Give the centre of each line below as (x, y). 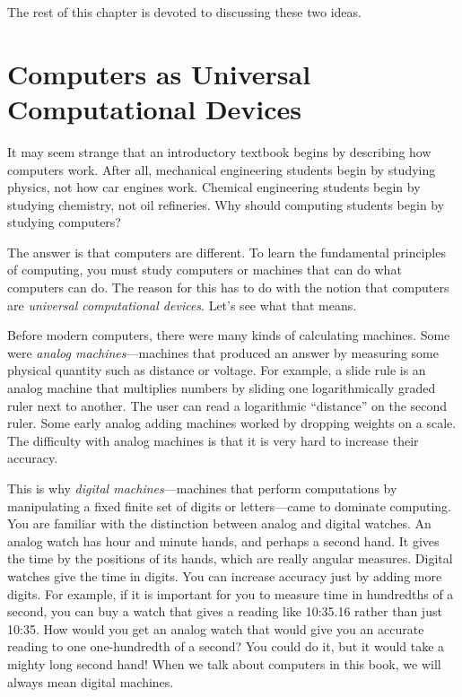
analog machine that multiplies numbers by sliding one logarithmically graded (222, 388)
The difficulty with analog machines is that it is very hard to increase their (213, 440)
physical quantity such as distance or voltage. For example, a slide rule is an (217, 370)
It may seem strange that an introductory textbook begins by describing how (219, 151)
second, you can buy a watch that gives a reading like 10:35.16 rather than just (225, 611)
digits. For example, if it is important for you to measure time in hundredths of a (231, 593)
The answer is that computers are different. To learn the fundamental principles (227, 252)
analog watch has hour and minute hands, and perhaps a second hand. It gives (223, 540)
